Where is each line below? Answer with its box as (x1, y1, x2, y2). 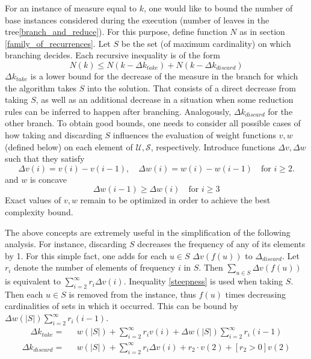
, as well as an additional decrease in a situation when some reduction (35, 93, 294, 106)
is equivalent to (5, 275, 61, 287)
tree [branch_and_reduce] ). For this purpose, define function (5, 25, 227, 38)
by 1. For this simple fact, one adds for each (5, 249, 167, 262)
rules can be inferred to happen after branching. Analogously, (5, 105, 232, 117)
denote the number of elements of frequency (14, 261, 176, 274)
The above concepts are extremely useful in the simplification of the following (5, 226, 291, 238)
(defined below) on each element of (5, 140, 133, 153)
